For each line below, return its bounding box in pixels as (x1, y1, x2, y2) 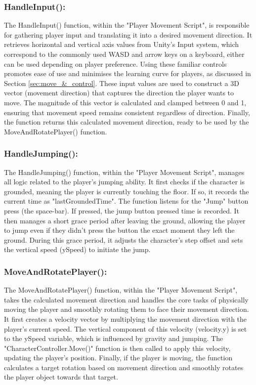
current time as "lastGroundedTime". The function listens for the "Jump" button (4, 196, 249, 206)
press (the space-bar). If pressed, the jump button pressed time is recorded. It (4, 205, 240, 215)
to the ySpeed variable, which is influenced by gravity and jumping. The (4, 333, 223, 343)
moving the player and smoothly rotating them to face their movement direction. (4, 304, 249, 314)
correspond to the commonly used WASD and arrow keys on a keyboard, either (4, 49, 245, 59)
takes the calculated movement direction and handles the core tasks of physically (4, 294, 249, 304)
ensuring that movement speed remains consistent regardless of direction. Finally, (4, 107, 250, 117)
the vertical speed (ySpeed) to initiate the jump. (4, 244, 151, 255)
